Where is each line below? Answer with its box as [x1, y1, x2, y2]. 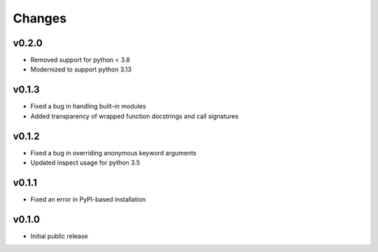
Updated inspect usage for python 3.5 [30, 158, 140, 167]
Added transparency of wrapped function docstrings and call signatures [30, 112, 239, 120]
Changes [13, 10, 66, 26]
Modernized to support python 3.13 [30, 65, 132, 73]
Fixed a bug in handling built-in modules [30, 102, 146, 111]
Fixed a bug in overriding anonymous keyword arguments [30, 148, 197, 157]
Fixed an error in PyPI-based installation [30, 195, 146, 203]
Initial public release [30, 232, 89, 240]
